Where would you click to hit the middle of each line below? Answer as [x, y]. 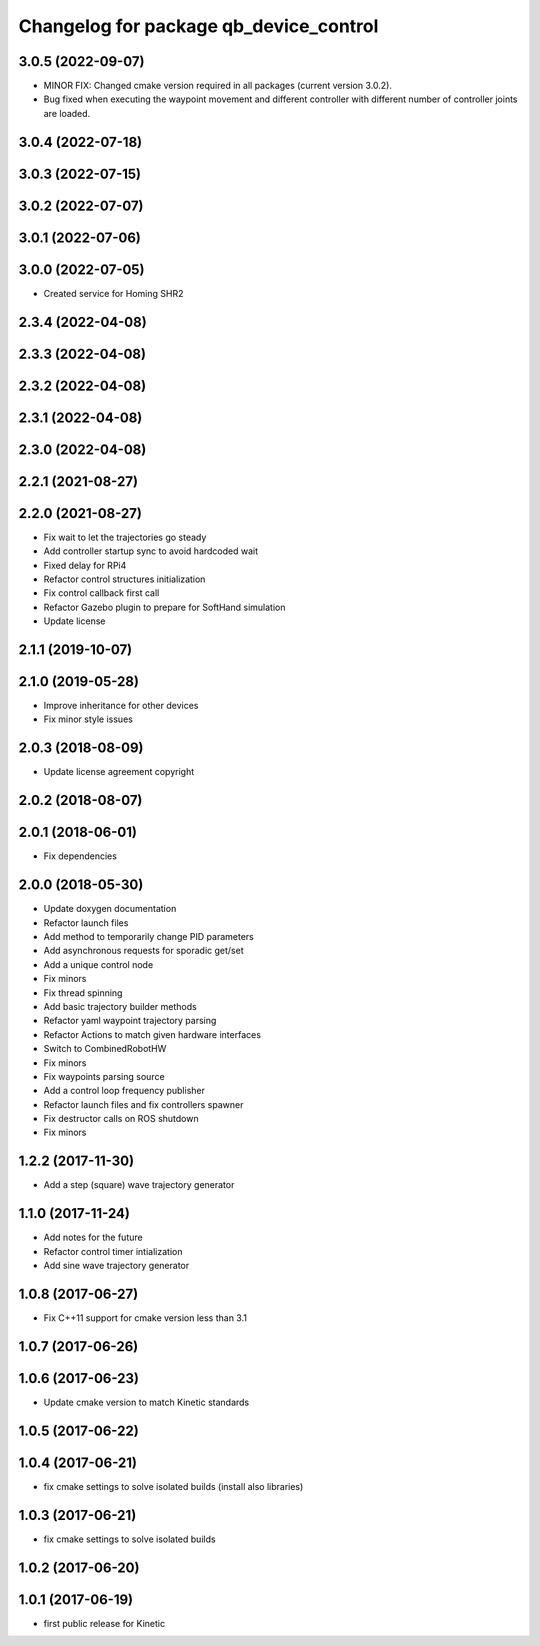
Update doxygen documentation [110, 909]
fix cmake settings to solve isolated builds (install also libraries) [173, 1486]
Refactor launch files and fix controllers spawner [143, 1104]
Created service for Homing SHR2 [113, 293]
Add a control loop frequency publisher [124, 1091]
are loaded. [67, 113]
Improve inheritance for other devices [121, 706]
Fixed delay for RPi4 [85, 565]
